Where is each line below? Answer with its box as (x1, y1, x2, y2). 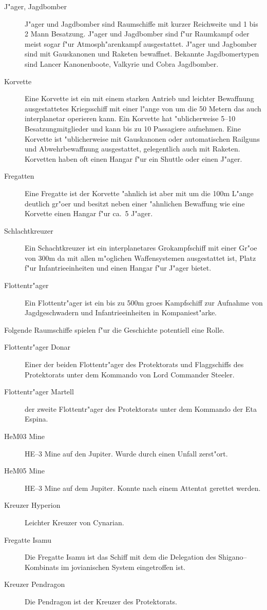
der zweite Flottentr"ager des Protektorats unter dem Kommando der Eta (25, 403, 257, 414)
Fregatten (4, 170, 34, 181)
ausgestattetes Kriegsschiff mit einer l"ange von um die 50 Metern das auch (25, 103, 261, 113)
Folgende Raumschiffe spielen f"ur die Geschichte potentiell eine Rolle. (4, 324, 225, 335)
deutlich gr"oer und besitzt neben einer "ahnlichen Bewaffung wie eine (25, 198, 245, 208)
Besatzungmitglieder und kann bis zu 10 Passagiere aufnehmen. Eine (25, 123, 241, 134)
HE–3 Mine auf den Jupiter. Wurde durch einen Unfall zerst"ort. (25, 448, 228, 459)
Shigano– (218, 551, 247, 562)
